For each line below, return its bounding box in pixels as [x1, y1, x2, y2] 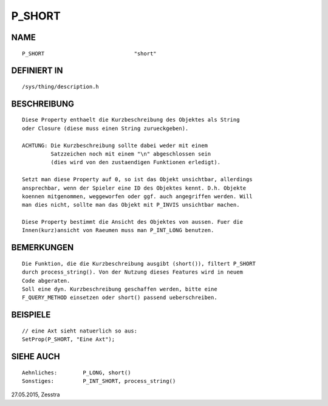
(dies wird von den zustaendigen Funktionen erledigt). [50, 159, 221, 166]
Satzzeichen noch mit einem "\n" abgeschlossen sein [50, 150, 211, 157]
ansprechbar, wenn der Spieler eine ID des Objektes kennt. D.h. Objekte [22, 184, 247, 191]
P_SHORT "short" [22, 50, 157, 57]
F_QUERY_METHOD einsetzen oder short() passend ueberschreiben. [22, 294, 218, 301]
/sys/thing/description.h [22, 83, 100, 90]
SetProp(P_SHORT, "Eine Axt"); [22, 336, 115, 343]
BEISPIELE [11, 310, 51, 320]
